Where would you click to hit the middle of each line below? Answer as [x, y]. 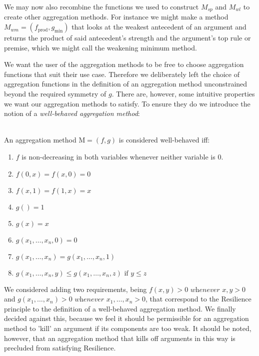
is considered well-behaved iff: [164, 140]
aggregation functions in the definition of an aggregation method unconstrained [126, 84]
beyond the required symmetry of [55, 94]
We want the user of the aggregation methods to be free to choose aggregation [124, 64]
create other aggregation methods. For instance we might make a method [116, 17]
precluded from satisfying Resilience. [60, 348]
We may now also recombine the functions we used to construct [101, 6]
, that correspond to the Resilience [198, 299]
